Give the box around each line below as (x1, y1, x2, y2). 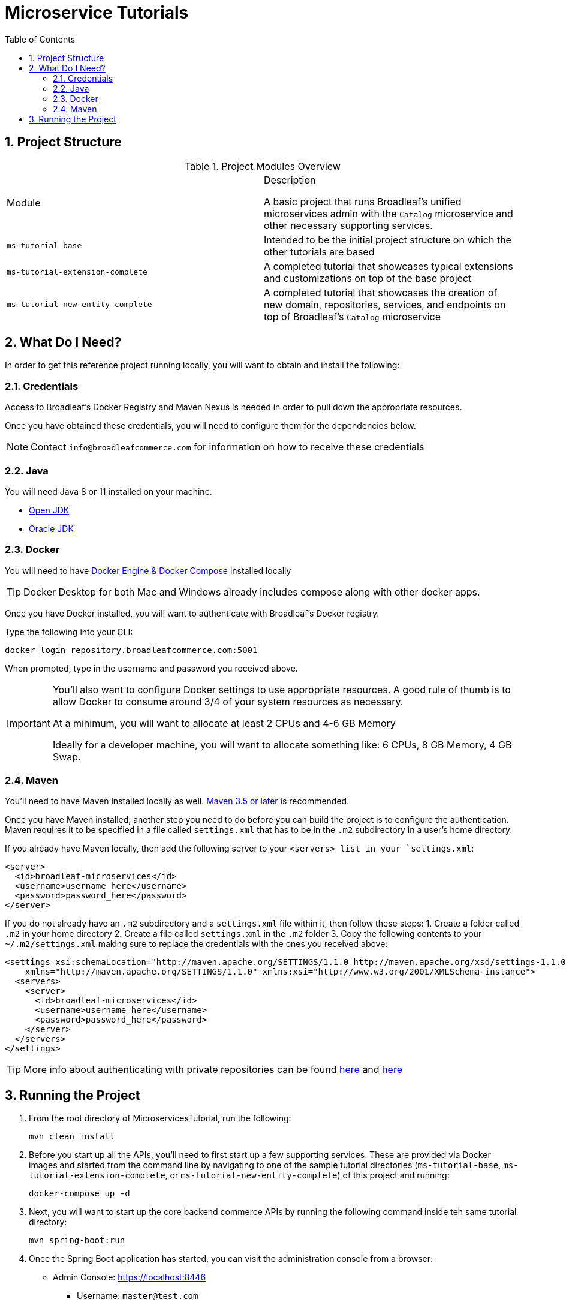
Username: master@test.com (77, 1291, 198, 1301)
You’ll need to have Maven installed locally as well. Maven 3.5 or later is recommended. (5, 796, 350, 807)
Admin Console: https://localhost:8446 (53, 1272, 206, 1283)
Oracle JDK (29, 523, 74, 534)
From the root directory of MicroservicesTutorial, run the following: (29, 1113, 291, 1124)
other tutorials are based (264, 245, 375, 258)
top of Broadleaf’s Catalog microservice (264, 310, 441, 323)
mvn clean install (29, 1132, 115, 1142)
